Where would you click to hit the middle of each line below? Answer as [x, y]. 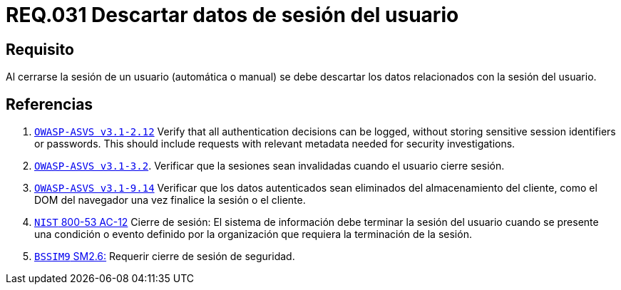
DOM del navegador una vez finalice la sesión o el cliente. [170, 200]
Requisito [40, 49]
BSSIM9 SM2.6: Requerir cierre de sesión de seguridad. [165, 257]
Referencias [50, 104]
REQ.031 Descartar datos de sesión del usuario [232, 15]
